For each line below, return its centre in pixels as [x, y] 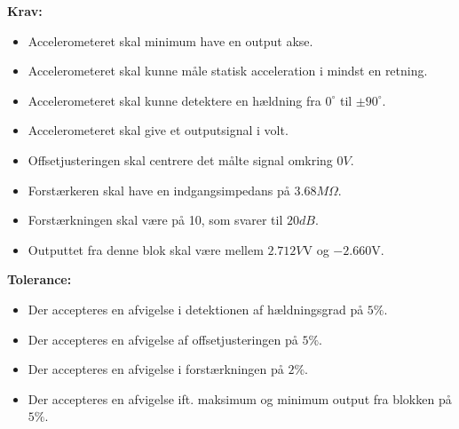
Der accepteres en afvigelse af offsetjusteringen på [163, 339]
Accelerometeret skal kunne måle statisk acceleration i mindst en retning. [228, 71]
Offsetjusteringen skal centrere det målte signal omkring [180, 159]
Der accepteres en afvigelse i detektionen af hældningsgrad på [196, 309]
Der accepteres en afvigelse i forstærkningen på [156, 369]
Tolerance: [40, 279]
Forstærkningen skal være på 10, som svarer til [155, 220]
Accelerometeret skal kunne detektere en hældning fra [174, 100]
